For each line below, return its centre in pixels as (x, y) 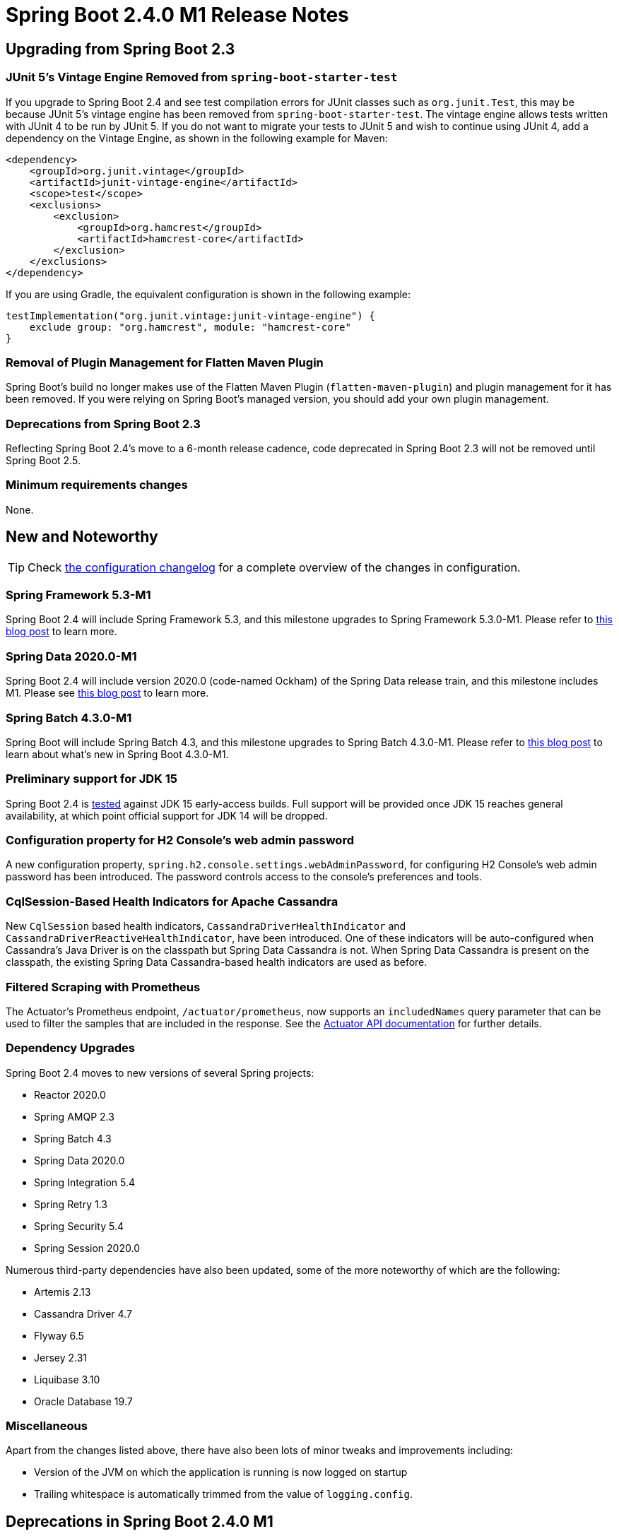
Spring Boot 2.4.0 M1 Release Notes (177, 15)
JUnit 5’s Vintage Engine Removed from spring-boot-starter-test (202, 77)
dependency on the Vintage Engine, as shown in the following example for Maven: (197, 138)
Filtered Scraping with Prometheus (103, 987)
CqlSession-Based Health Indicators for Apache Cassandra (172, 901)
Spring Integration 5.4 (85, 1182)
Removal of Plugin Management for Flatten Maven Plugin (165, 362)
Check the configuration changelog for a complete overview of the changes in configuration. (274, 567)
